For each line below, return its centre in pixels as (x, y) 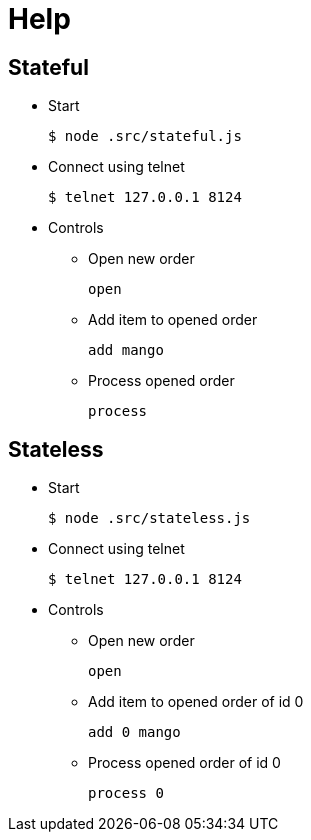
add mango (126, 350)
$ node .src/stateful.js (145, 136)
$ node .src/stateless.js (149, 518)
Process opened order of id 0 (184, 763)
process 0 (126, 793)
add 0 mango (134, 732)
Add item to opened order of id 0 (196, 702)
